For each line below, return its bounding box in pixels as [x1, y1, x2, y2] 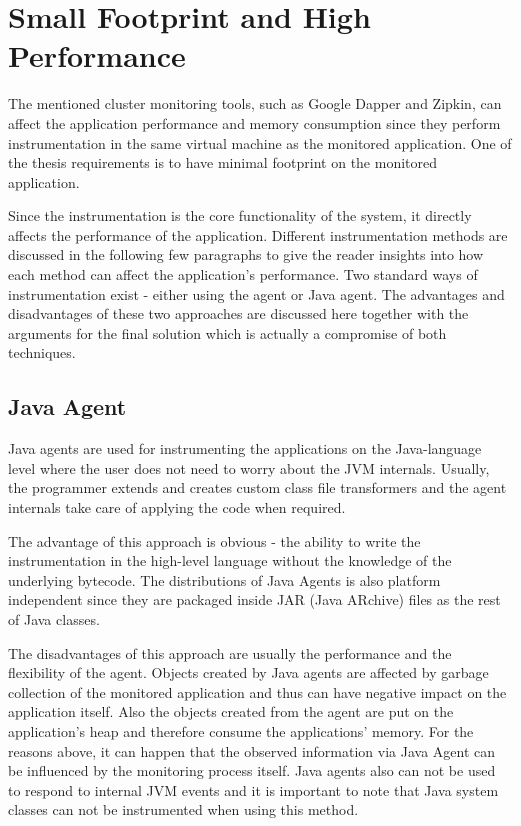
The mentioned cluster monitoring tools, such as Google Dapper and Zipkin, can [8, 93, 502, 114]
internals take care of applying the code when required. [8, 497, 346, 518]
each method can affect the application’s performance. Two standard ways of [8, 264, 478, 285]
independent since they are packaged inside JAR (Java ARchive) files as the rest [8, 589, 501, 610]
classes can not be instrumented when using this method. [8, 799, 359, 820]
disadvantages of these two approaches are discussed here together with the [8, 303, 469, 324]
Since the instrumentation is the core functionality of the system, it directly [8, 205, 472, 226]
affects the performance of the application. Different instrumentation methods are [8, 224, 508, 245]
